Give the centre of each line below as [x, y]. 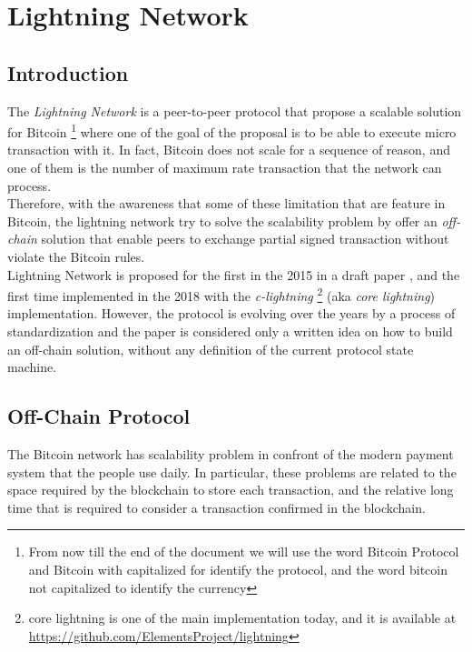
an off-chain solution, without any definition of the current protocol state [211, 349]
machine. [32, 367]
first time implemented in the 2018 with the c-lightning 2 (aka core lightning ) [221, 294]
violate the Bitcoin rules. [76, 256]
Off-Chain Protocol [99, 416]
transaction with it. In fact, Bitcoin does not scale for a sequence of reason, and [229, 150]
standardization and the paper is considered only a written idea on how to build [230, 331]
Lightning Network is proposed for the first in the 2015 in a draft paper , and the [234, 274]
